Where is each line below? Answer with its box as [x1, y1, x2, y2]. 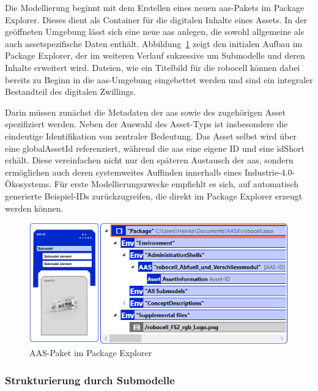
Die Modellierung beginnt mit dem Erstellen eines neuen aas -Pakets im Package [5, 1, 305, 13]
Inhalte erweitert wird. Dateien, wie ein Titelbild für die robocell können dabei [5, 61, 300, 73]
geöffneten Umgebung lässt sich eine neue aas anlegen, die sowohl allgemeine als [5, 25, 305, 38]
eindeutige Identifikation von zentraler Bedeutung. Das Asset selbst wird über [5, 129, 297, 142]
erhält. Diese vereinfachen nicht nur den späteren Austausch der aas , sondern [5, 154, 294, 166]
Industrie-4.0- [244, 165, 295, 178]
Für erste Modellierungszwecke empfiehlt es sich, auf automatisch [54, 177, 299, 190]
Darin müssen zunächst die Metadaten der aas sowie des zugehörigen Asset [5, 105, 286, 118]
